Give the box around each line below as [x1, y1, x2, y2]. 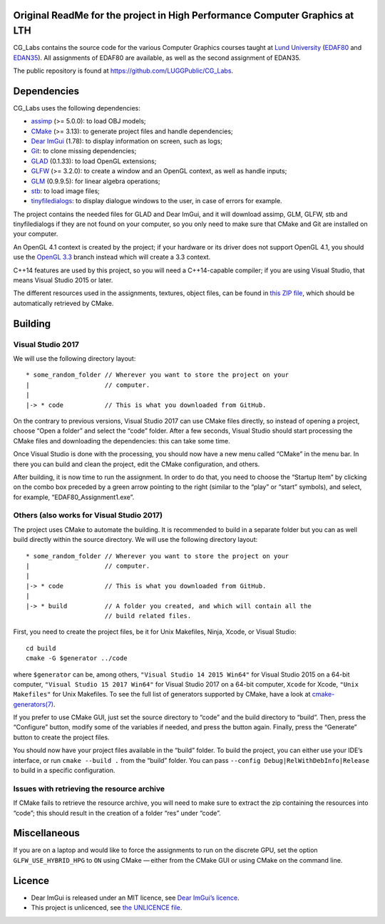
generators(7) [13, 699, 53, 709]
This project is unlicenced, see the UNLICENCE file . [31, 903, 183, 912]
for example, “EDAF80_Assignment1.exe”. [13, 493, 135, 501]
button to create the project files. [13, 733, 110, 741]
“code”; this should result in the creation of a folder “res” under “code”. [13, 808, 221, 817]
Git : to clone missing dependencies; [31, 147, 137, 155]
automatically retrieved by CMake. [13, 299, 114, 307]
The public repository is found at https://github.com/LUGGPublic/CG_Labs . [13, 66, 234, 75]
